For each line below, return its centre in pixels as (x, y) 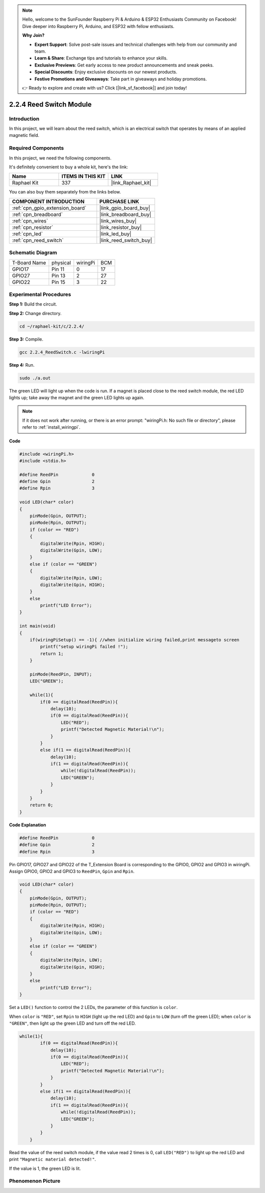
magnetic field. (24, 135)
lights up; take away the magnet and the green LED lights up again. (77, 397)
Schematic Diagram (33, 252)
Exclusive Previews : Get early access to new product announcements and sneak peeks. (124, 65)
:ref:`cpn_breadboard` (38, 214)
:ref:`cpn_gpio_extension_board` (49, 208)
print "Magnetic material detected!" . (53, 1160)
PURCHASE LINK (119, 201)
